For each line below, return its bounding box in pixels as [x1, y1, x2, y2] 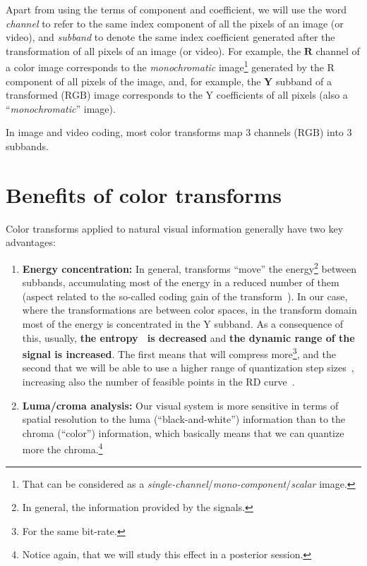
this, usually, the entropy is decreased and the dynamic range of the [22, 330, 355, 345]
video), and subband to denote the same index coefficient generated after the [6, 30, 335, 44]
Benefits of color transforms [6, 180, 282, 209]
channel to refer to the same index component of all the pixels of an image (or [6, 16, 344, 30]
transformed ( [6, 87, 65, 102]
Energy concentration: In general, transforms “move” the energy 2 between [22, 259, 356, 276]
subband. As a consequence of [214, 316, 344, 331]
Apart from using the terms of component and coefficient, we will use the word [6, 2, 347, 16]
